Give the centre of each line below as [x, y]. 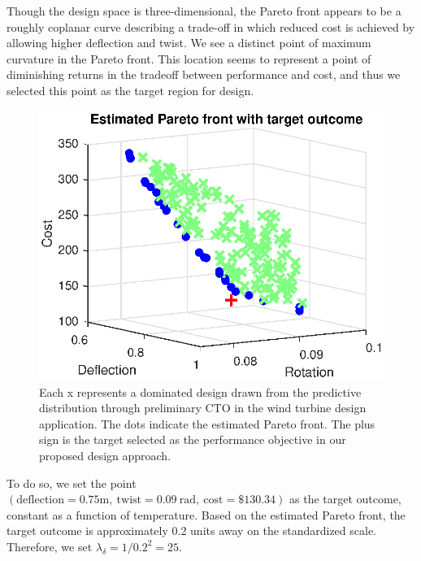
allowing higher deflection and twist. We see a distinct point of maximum [189, 43]
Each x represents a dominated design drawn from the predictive [200, 391]
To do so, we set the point [72, 483]
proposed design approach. [105, 455]
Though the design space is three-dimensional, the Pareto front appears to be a [204, 11]
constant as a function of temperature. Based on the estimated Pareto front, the [206, 514]
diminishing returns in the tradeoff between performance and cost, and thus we [204, 74]
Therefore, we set [50, 546]
